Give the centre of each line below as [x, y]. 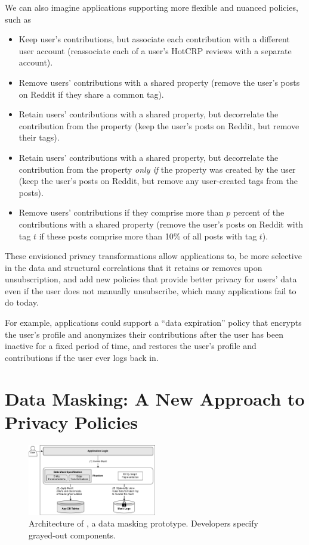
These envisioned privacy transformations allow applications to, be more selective [153, 256]
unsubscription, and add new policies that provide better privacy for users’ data [151, 279]
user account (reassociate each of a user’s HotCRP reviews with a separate [155, 50]
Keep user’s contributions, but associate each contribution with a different [154, 39]
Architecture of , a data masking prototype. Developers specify [143, 523]
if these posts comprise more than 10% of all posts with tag [148, 236]
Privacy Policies [71, 421]
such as [18, 19]
